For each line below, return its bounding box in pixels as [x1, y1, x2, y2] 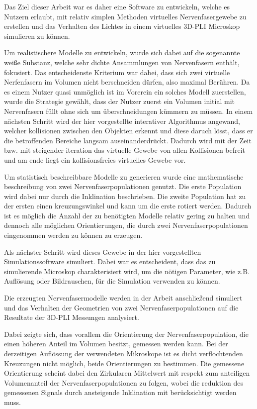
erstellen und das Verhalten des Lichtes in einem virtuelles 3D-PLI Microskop [4, 21, 240, 31]
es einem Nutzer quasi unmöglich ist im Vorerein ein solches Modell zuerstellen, [4, 86, 246, 97]
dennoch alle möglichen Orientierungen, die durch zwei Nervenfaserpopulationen [4, 220, 248, 230]
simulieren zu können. [4, 30, 70, 41]
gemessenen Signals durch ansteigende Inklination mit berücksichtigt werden [4, 387, 237, 398]
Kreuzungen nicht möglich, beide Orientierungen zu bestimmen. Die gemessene [4, 358, 245, 368]
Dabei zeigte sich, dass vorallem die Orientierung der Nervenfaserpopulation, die [4, 328, 249, 339]
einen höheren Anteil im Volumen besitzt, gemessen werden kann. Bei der [4, 338, 228, 349]
